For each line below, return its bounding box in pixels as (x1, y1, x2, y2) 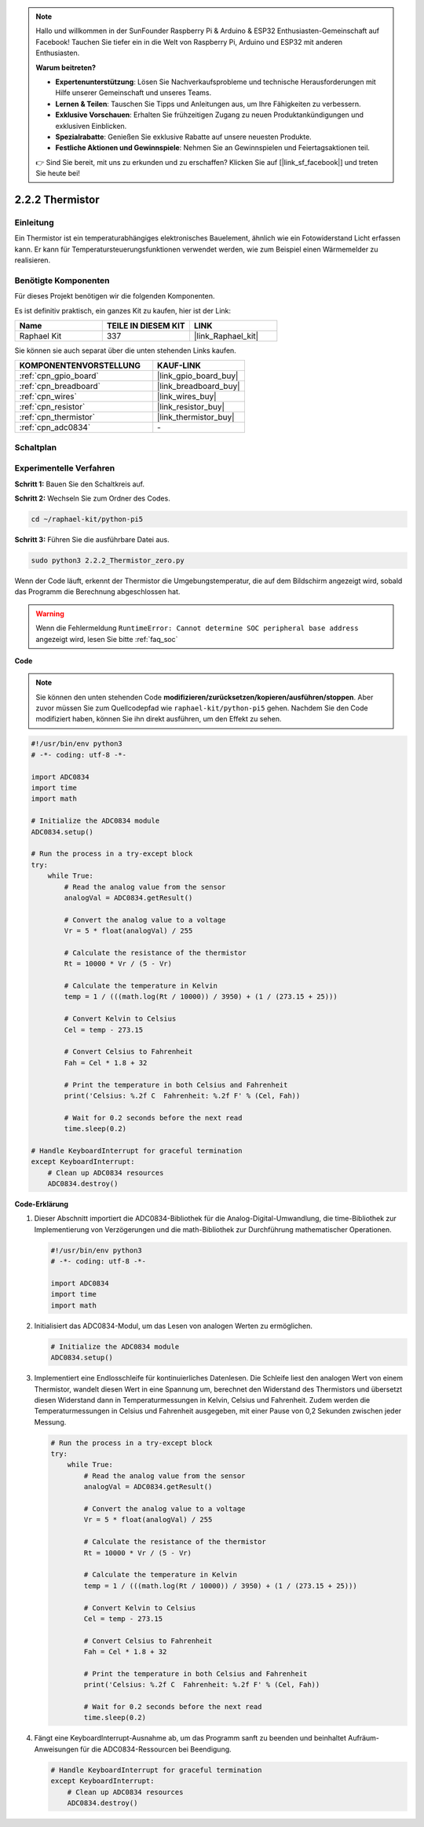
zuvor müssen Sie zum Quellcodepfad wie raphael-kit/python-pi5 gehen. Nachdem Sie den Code (35, 703, 368, 713)
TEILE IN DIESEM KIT (106, 320, 185, 331)
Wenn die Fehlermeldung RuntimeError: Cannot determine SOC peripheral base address (35, 623, 359, 633)
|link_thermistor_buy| (157, 412, 235, 423)
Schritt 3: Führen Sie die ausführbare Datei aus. (14, 535, 170, 544)
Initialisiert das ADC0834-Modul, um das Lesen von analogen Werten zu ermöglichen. (34, 1321, 313, 1330)
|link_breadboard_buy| (157, 381, 240, 392)
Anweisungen (34, 1744, 79, 1754)
